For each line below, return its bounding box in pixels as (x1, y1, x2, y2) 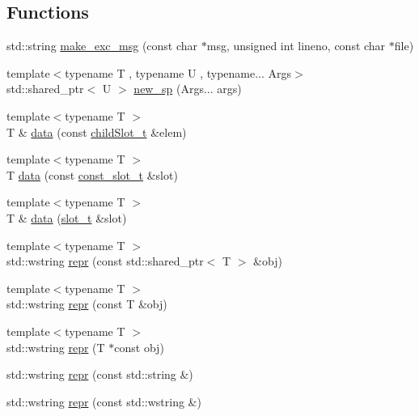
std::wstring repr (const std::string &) (6, 366, 193, 383)
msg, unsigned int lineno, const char (206, 37, 386, 54)
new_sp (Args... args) (133, 80, 242, 97)
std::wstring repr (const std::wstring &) (6, 393, 201, 410)
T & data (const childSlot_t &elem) (6, 123, 187, 140)
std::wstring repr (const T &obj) (6, 295, 167, 312)
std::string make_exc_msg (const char (6, 37, 198, 54)
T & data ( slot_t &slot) (6, 209, 127, 226)
